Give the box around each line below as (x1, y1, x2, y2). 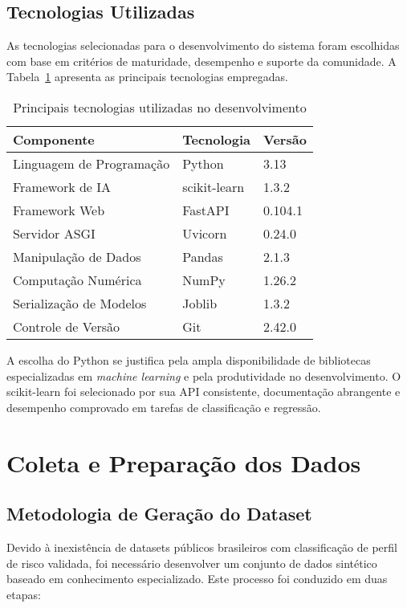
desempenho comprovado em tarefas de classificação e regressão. (6, 398, 321, 415)
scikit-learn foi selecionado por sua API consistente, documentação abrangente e (6, 383, 401, 400)
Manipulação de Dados (13, 247, 141, 266)
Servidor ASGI (13, 223, 96, 243)
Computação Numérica (13, 270, 142, 289)
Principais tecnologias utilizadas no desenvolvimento (13, 97, 307, 116)
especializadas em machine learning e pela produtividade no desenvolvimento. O (6, 367, 401, 384)
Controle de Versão (13, 316, 120, 336)
